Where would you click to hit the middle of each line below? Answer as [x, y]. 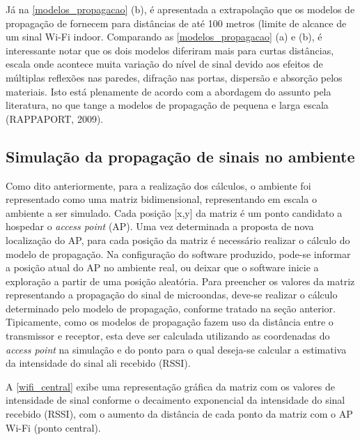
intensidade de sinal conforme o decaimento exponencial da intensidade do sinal [175, 400]
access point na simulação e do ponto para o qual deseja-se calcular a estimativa [176, 349]
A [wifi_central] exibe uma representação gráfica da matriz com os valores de [170, 386]
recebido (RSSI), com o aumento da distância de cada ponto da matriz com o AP [179, 414]
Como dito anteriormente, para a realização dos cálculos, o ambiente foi [158, 185]
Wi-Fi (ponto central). [53, 427]
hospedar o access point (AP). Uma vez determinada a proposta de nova [160, 226]
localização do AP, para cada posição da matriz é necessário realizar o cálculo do [178, 240]
